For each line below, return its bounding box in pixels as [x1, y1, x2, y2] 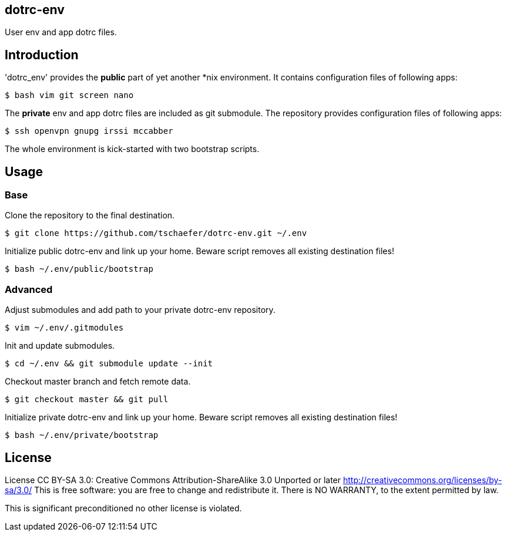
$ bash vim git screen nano [5, 90, 134, 100]
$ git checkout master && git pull [5, 395, 169, 404]
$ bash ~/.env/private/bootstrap [5, 430, 159, 440]
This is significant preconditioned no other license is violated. [5, 503, 242, 514]
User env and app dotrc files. [5, 27, 117, 38]
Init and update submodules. [5, 341, 115, 351]
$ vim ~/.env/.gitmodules [5, 323, 124, 333]
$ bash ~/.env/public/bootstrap [5, 264, 153, 274]
